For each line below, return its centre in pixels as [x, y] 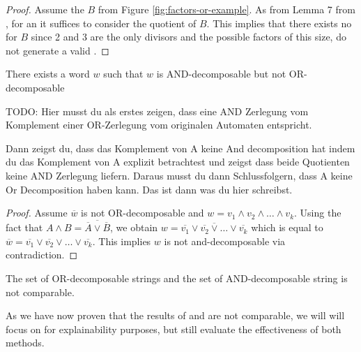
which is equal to [287, 227]
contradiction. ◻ [42, 255]
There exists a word [48, 74]
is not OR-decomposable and [143, 213]
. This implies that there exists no [279, 23]
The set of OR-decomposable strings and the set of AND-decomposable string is [177, 278]
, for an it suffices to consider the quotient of [101, 23]
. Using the [318, 213]
